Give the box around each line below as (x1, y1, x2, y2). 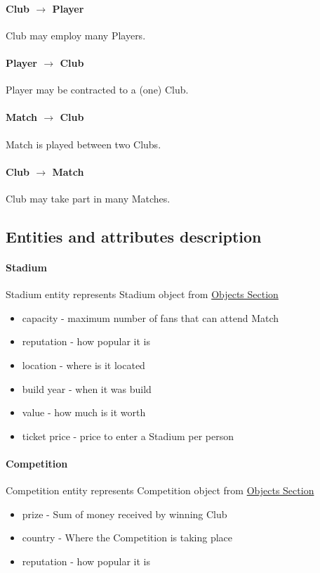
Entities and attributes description (6, 225, 262, 247)
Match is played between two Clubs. (6, 136, 161, 151)
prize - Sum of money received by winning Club (22, 506, 227, 521)
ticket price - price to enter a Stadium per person (22, 428, 234, 443)
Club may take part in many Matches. (6, 191, 171, 205)
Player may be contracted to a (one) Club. (6, 82, 189, 97)
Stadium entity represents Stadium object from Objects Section (6, 287, 279, 302)
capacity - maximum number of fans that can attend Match (22, 310, 279, 325)
